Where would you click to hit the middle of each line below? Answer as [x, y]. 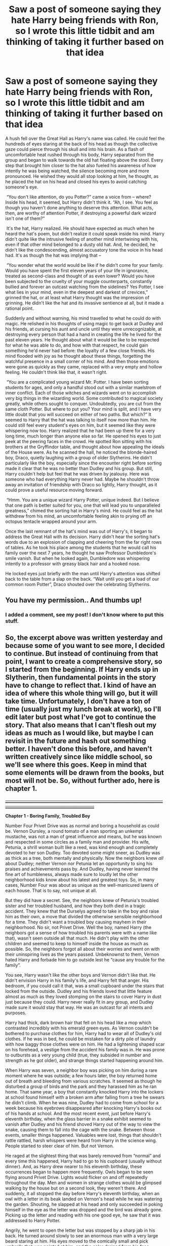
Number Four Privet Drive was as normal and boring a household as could [82, 826]
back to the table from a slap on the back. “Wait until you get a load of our [82, 579]
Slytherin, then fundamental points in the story [81, 677]
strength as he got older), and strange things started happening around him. [84, 1061]
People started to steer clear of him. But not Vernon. [60, 1146]
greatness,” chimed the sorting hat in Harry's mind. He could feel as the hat [84, 510]
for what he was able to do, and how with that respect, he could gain [77, 345]
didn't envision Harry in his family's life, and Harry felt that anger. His [77, 980]
